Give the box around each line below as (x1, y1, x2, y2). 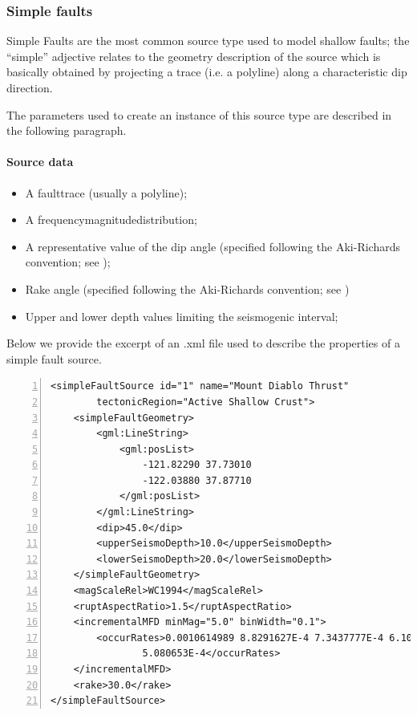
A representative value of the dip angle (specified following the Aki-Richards (25, 238, 401, 254)
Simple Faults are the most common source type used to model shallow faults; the (6, 32, 410, 49)
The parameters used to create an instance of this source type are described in (6, 106, 392, 123)
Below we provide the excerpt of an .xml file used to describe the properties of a (6, 335, 400, 351)
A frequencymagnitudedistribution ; (25, 211, 197, 228)
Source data (6, 153, 74, 170)
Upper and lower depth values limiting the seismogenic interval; (25, 307, 338, 324)
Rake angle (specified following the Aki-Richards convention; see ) (25, 280, 350, 297)
